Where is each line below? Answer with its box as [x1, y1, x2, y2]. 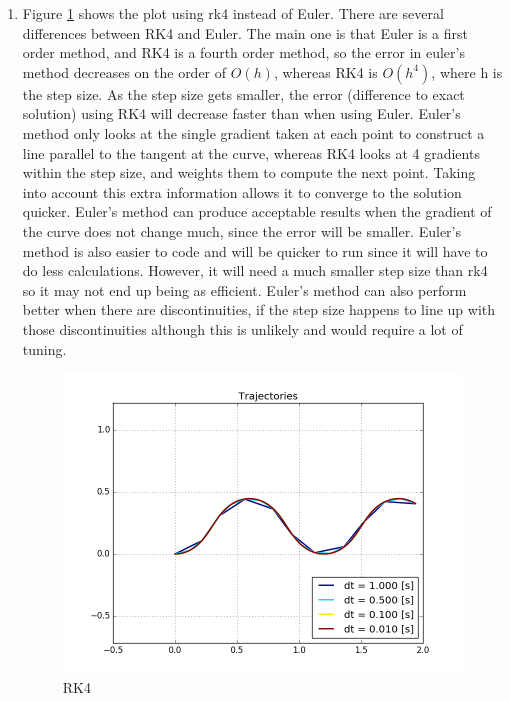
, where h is [431, 61, 503, 82]
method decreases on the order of [22, 61, 227, 82]
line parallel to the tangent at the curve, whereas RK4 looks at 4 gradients [22, 142, 480, 163]
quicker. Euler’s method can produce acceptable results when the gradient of [22, 201, 492, 222]
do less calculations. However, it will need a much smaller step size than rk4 [22, 260, 488, 281]
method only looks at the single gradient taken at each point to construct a [22, 122, 485, 143]
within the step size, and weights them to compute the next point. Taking [22, 162, 476, 183]
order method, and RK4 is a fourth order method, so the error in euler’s [22, 42, 465, 63]
